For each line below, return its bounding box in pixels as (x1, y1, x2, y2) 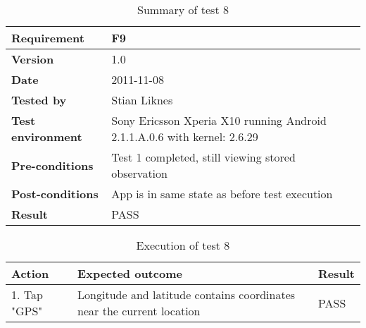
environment (11, 128, 82, 145)
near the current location (77, 303, 201, 319)
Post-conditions (11, 186, 99, 202)
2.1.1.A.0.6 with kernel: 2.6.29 (111, 128, 258, 145)
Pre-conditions (11, 157, 94, 174)
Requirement (11, 30, 84, 46)
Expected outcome (77, 265, 182, 281)
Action (11, 265, 49, 281)
